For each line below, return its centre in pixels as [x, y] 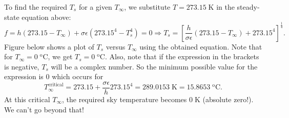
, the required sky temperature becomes [125, 99]
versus [116, 46]
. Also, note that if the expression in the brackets [182, 56]
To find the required [36, 7]
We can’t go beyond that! [44, 109]
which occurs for [78, 76]
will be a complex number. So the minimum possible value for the [154, 66]
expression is [24, 76]
